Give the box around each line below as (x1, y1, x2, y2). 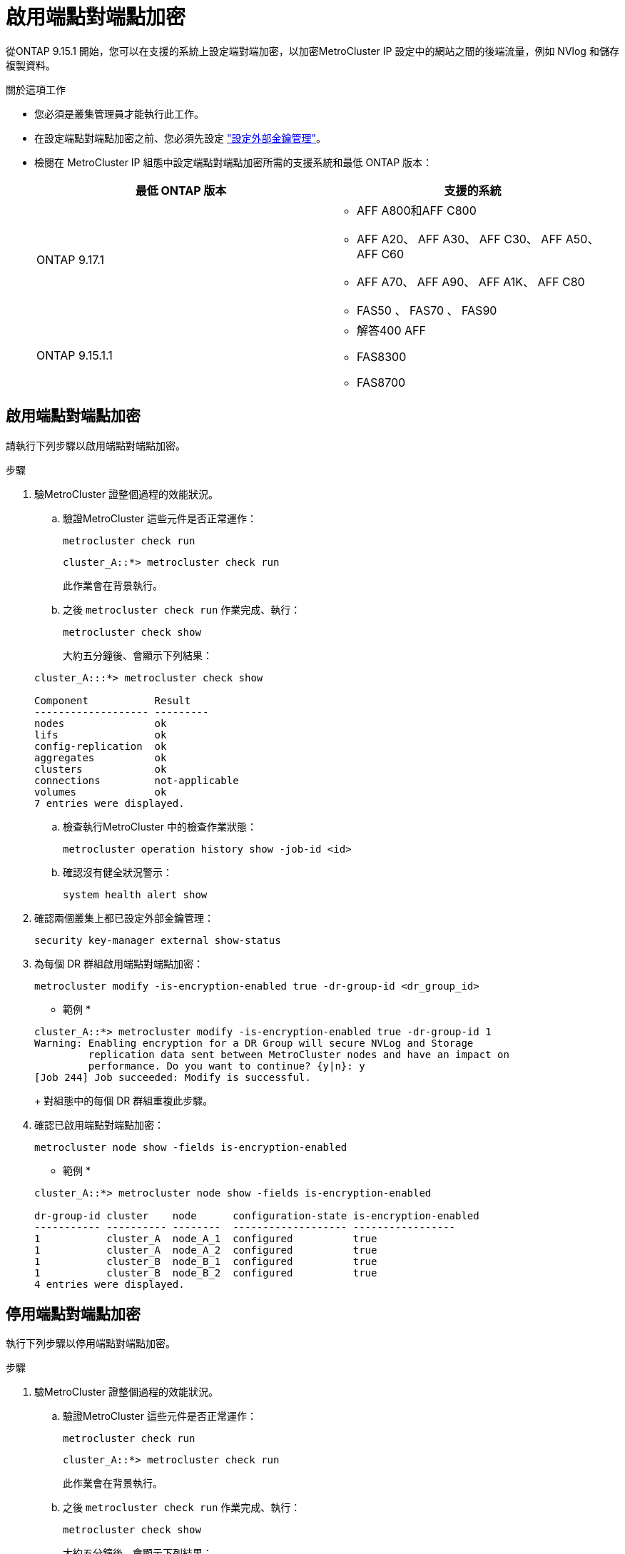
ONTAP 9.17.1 (36, 252, 105, 267)
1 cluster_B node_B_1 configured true (34, 1255, 377, 1267)
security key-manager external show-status (34, 934, 281, 946)
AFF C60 (357, 246, 405, 261)
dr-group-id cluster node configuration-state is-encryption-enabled (34, 1209, 479, 1222)
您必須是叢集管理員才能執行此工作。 (34, 107, 204, 120)
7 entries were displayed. (34, 797, 185, 809)
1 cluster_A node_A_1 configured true (34, 1232, 377, 1244)
